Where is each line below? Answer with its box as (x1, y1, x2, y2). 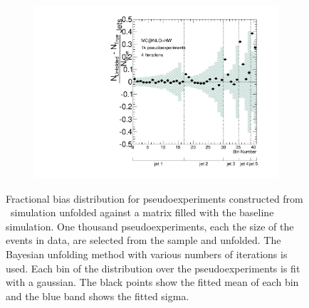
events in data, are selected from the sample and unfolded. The (6, 233, 281, 248)
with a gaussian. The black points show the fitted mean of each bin (6, 275, 299, 290)
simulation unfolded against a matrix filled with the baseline (10, 205, 274, 220)
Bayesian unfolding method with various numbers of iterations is (6, 247, 288, 262)
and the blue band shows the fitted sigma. (6, 288, 189, 303)
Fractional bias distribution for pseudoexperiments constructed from (6, 191, 303, 206)
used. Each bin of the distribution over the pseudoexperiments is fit (6, 260, 300, 275)
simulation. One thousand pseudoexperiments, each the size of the (6, 218, 294, 233)
